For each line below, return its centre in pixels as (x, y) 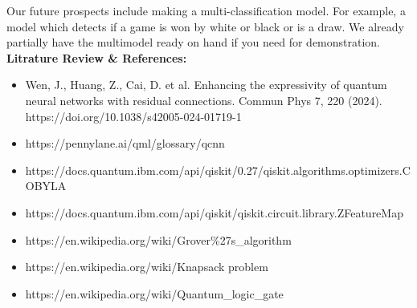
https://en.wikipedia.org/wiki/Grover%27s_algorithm (158, 239)
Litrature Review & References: (97, 57)
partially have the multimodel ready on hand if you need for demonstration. (194, 42)
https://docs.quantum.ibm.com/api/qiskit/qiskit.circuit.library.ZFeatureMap (214, 212)
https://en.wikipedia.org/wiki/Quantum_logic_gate (154, 293)
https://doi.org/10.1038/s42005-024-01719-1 (133, 116)
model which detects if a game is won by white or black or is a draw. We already (205, 26)
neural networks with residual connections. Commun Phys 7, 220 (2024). (204, 100)
